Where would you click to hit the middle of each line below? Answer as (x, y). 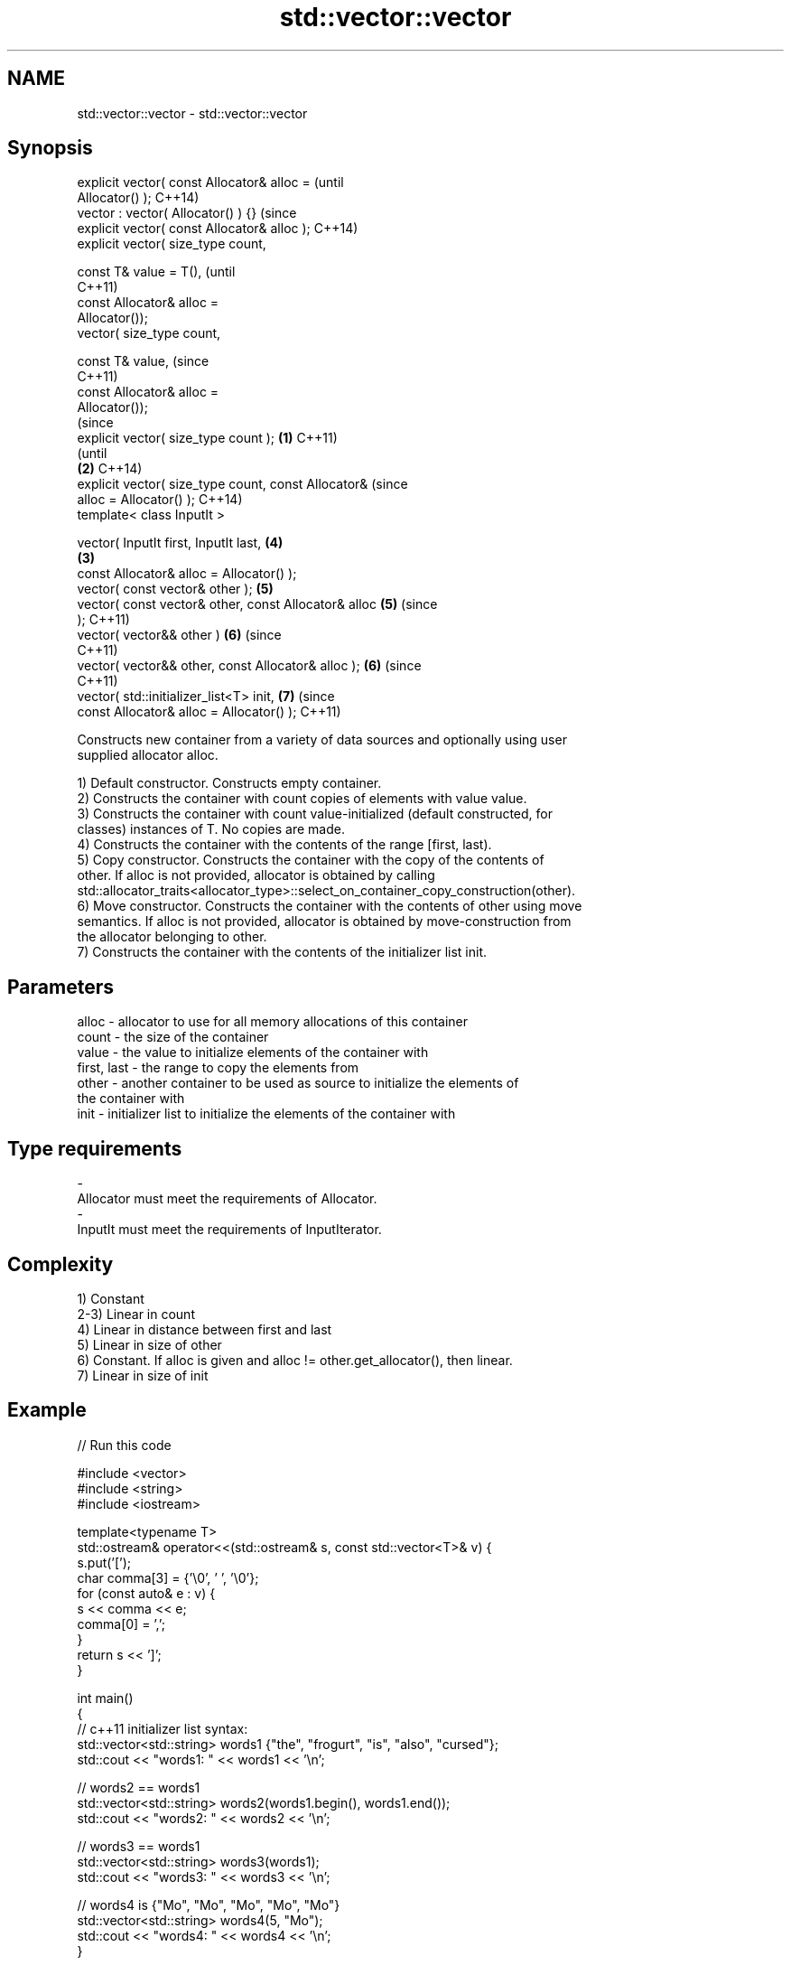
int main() (105, 1698)
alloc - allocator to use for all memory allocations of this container (273, 1022)
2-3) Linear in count (136, 1314)
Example (47, 1410)
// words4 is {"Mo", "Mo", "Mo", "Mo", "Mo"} (209, 1904)
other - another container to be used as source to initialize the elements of (298, 1083)
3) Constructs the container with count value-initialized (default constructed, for (315, 814)
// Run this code (124, 1445)
